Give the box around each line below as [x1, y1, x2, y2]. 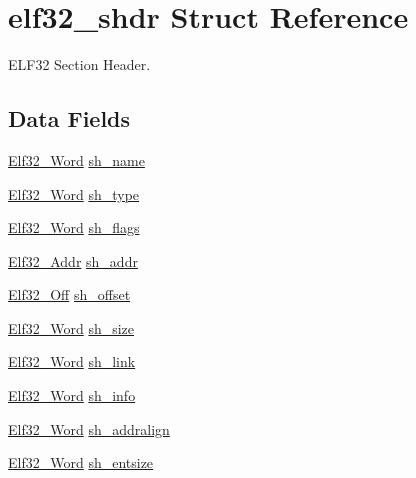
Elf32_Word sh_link [8, 351, 136, 372]
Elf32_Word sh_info [8, 385, 136, 406]
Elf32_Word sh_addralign [8, 418, 170, 439]
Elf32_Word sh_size [8, 317, 135, 338]
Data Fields [8, 103, 131, 134]
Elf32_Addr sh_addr [8, 250, 138, 271]
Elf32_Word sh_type [8, 183, 140, 204]
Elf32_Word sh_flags [8, 217, 140, 238]
